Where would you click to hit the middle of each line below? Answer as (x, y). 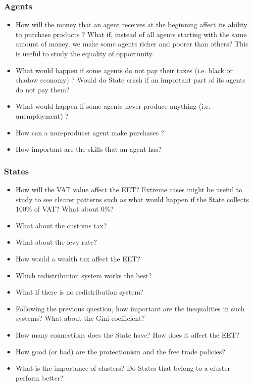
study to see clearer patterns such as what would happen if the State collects (132, 199)
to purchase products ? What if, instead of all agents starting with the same (131, 34)
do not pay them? (43, 89)
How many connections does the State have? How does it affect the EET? (127, 334)
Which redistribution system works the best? (84, 275)
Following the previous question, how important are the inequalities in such (130, 308)
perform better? (40, 377)
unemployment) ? (42, 115)
